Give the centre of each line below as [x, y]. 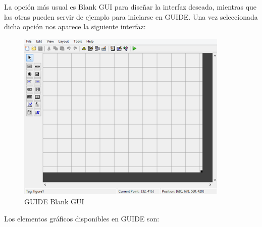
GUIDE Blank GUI [54, 202]
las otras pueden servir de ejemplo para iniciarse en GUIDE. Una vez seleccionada [131, 16]
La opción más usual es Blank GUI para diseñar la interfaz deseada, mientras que [130, 7]
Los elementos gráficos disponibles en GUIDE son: [82, 218]
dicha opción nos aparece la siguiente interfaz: [75, 26]
